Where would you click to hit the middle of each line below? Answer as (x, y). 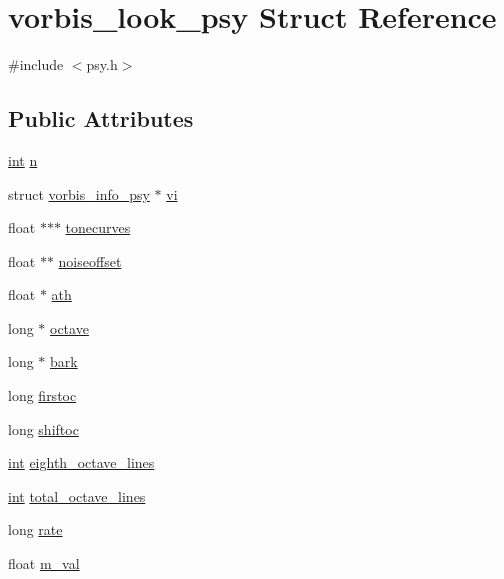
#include (36, 64)
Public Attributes (101, 118)
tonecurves (98, 227)
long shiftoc (43, 428)
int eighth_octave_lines (81, 462)
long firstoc (42, 395)
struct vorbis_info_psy (79, 193)
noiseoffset (90, 260)
